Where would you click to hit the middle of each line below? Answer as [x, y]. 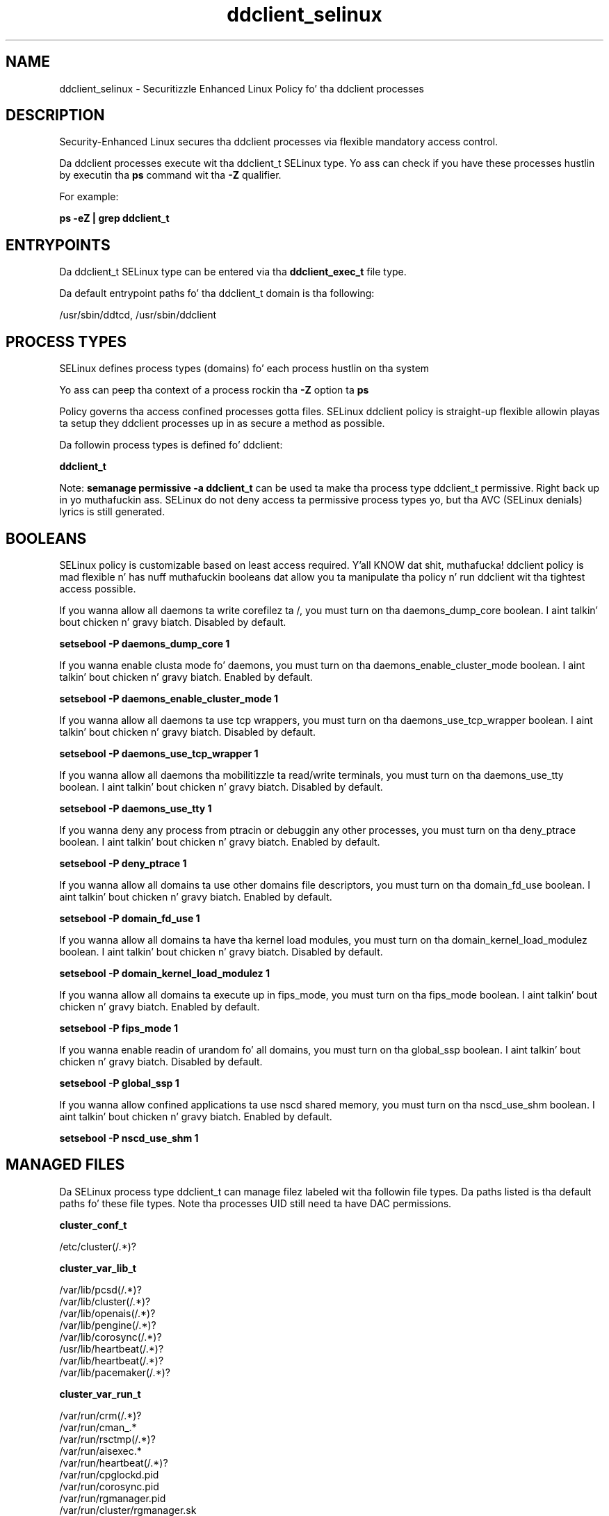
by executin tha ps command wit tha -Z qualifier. [170, 175]
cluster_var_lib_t [98, 1268]
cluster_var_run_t [100, 1394]
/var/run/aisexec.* [100, 1451]
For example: [89, 197]
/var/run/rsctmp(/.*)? [107, 1439]
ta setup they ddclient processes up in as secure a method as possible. [222, 424]
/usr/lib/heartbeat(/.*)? [112, 1348]
